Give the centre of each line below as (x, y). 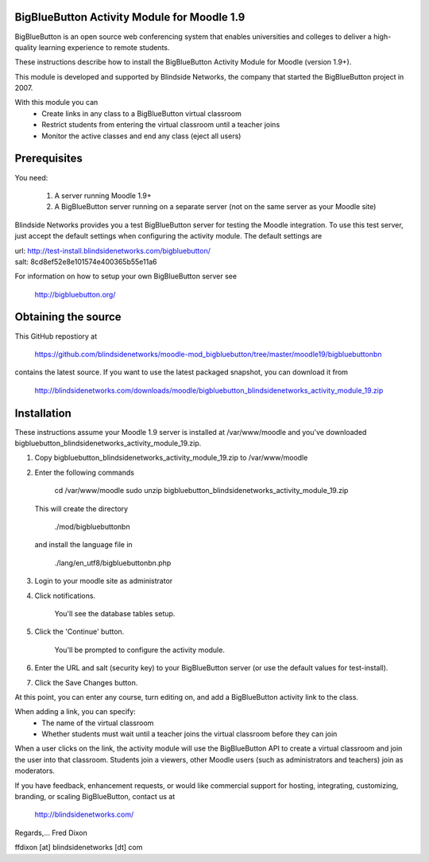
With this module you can (56, 103)
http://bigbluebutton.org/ (75, 294)
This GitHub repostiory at (56, 336)
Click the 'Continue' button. (79, 631)
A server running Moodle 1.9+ (103, 196)
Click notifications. (65, 596)
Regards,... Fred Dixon (51, 833)
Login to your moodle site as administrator (104, 581)
